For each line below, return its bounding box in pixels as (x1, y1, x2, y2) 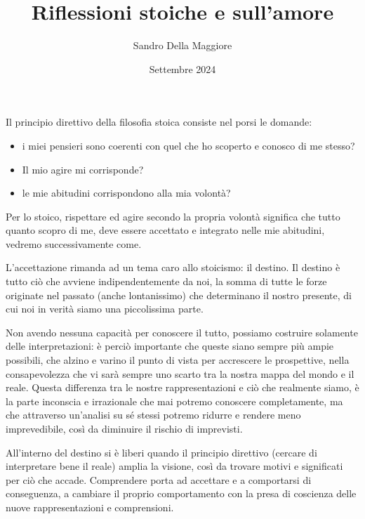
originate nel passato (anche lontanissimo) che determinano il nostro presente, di (6, 287, 352, 302)
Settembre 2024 (149, 61, 216, 76)
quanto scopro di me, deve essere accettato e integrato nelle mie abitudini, (6, 223, 325, 237)
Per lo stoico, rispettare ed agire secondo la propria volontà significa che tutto (6, 209, 340, 223)
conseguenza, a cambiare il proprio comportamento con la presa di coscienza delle (6, 486, 357, 501)
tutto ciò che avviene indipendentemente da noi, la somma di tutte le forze (6, 274, 327, 289)
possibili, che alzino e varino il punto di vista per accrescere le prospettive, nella (6, 353, 350, 367)
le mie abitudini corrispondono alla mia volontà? (22, 185, 231, 200)
